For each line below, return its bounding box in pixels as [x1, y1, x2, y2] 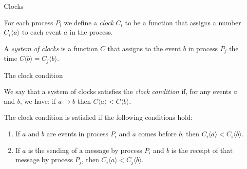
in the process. [69, 27, 113, 37]
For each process [4, 17, 53, 27]
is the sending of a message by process [28, 145, 142, 155]
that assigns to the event [107, 43, 181, 53]
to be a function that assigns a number [125, 17, 241, 27]
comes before [138, 129, 177, 139]
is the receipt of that [171, 145, 233, 155]
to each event [22, 27, 62, 37]
